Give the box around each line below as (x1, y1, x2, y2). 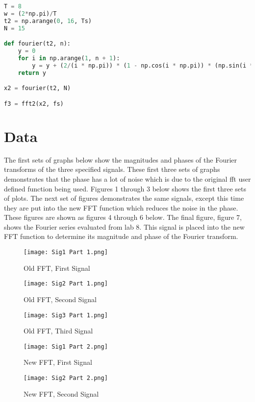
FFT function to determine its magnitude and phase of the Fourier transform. (4, 231, 238, 241)
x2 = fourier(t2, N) (4, 85, 71, 92)
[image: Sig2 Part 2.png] (24, 375, 108, 382)
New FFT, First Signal (24, 357, 92, 367)
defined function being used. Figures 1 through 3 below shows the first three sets (4, 183, 247, 193)
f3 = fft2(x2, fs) (4, 100, 64, 107)
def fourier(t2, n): (4, 40, 71, 47)
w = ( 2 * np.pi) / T (4, 10, 57, 17)
